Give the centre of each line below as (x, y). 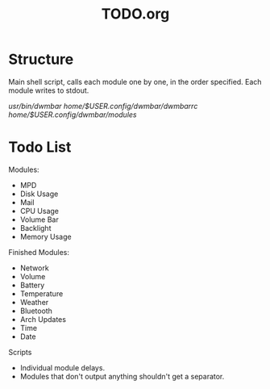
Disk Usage (39, 194)
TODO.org (135, 14)
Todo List (40, 147)
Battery (32, 285)
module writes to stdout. (49, 90)
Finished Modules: (39, 252)
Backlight (35, 228)
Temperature (42, 293)
